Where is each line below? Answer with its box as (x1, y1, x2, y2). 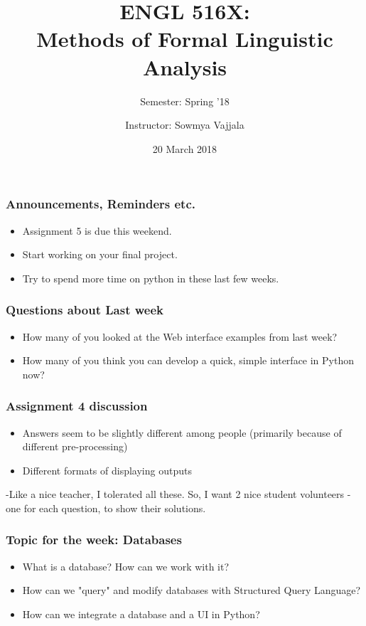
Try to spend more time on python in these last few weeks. (22, 270, 279, 285)
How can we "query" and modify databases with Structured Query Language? (22, 583, 361, 598)
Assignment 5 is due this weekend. (22, 223, 172, 238)
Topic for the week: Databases (6, 531, 182, 548)
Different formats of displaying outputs (22, 462, 192, 477)
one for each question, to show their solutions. (6, 500, 206, 515)
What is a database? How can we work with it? (22, 558, 230, 573)
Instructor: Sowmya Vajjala (125, 117, 244, 132)
